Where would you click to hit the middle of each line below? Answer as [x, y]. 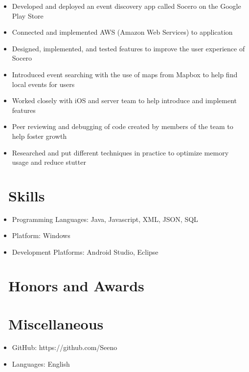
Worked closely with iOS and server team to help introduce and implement [124, 100]
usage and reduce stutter [49, 162]
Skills [27, 195]
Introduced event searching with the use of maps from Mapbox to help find [125, 74]
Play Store [28, 15]
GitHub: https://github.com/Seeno [65, 347]
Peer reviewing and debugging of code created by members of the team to [123, 126]
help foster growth [39, 136]
